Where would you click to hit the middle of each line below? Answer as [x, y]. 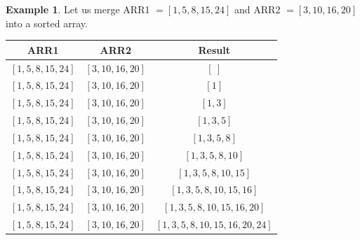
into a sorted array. [47, 23]
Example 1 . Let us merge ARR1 [78, 9]
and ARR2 [258, 9]
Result [214, 49]
